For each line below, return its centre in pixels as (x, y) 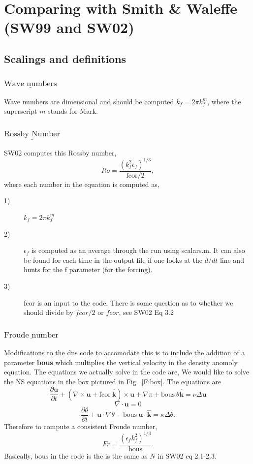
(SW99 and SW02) (69, 27)
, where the (224, 101)
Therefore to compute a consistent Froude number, (81, 426)
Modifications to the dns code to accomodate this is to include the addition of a (125, 352)
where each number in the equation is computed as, (82, 184)
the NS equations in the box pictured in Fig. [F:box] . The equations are (113, 381)
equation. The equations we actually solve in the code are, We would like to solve (127, 372)
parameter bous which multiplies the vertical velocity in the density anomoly (121, 362)
